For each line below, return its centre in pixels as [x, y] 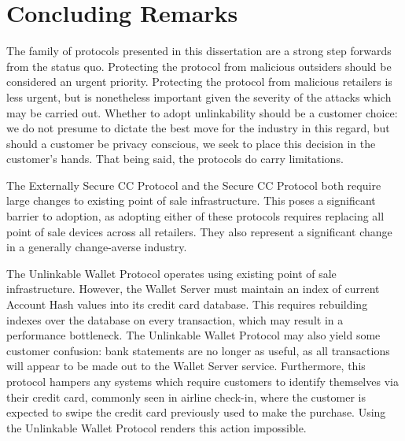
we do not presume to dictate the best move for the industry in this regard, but [198, 128]
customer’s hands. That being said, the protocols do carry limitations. [175, 159]
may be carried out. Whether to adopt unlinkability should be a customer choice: [202, 112]
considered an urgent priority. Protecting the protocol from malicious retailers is [199, 82]
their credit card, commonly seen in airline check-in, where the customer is [186, 397]
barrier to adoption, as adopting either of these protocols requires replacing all [195, 216]
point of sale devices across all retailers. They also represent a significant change [199, 231]
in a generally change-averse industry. [97, 247]
